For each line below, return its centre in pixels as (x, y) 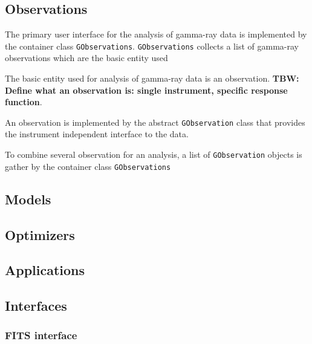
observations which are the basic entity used (86, 58)
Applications (45, 270)
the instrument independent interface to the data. (97, 134)
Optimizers (40, 234)
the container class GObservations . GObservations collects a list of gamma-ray (152, 46)
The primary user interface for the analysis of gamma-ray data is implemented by (156, 34)
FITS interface (41, 335)
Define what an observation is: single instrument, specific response (146, 90)
